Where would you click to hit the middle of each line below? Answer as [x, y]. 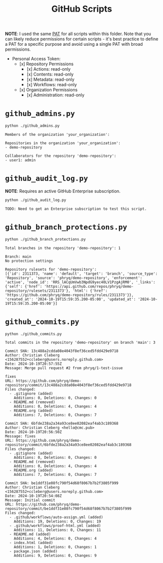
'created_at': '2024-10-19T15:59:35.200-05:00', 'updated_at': [71, 299]
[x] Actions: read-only [49, 69]
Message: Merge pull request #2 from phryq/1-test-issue [64, 368]
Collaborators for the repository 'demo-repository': [61, 156]
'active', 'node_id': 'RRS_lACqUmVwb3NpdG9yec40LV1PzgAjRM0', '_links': [80, 282]
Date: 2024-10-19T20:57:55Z [34, 364]
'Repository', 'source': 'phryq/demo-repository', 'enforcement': [74, 278]
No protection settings [29, 261]
